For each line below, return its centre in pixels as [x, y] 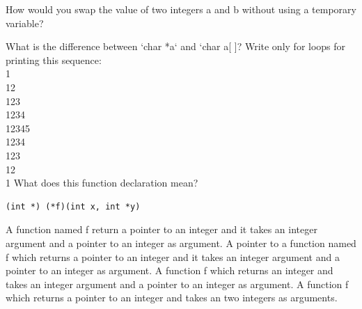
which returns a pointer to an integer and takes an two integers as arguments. [172, 298]
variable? [25, 23]
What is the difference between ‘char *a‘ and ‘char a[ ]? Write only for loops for [176, 46]
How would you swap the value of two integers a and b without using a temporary [181, 9]
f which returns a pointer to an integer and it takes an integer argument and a [173, 256]
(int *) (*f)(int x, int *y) [73, 206]
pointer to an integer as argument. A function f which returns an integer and [170, 270]
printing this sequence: [54, 60]
